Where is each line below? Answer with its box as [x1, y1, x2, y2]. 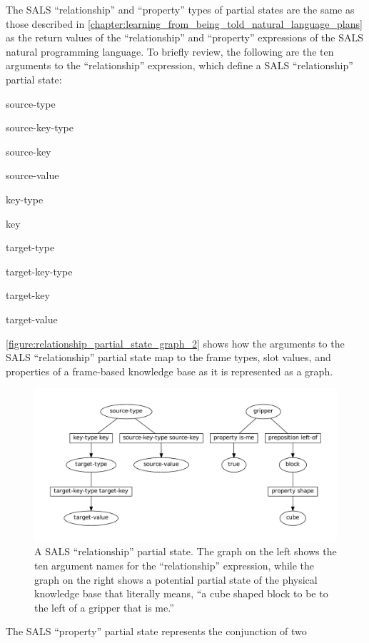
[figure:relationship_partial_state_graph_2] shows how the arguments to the [6, 335, 345, 350]
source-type [6, 96, 56, 111]
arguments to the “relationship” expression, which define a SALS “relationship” [6, 58, 353, 73]
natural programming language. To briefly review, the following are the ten [6, 44, 334, 59]
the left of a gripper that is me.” [34, 599, 174, 614]
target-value [6, 311, 58, 326]
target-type [6, 240, 55, 255]
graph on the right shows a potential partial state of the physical [34, 572, 318, 587]
